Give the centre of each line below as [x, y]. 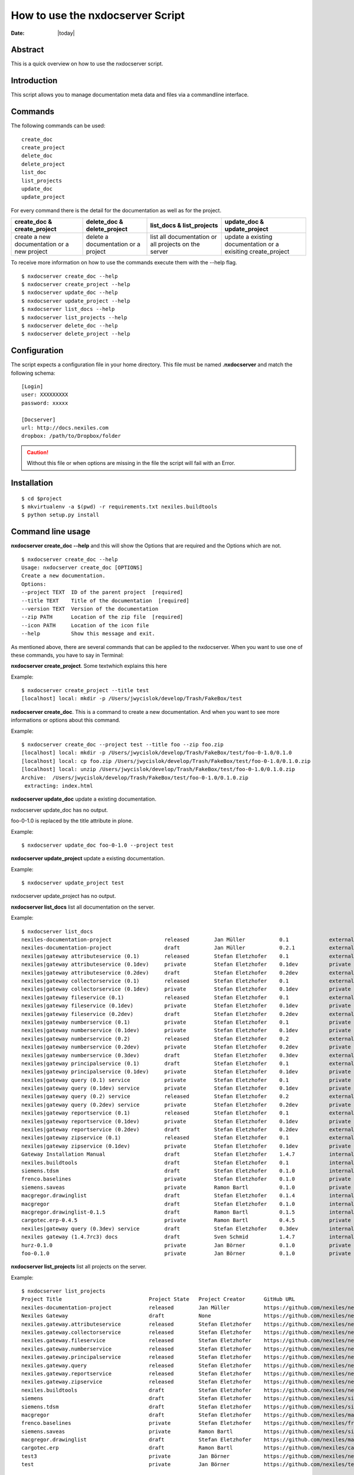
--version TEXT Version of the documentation [90, 609]
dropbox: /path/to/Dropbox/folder [71, 436]
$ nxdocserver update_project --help [76, 301]
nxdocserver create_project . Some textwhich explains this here [89, 666]
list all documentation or [184, 237]
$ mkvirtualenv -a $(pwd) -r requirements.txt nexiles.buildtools [119, 507]
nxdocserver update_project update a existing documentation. [88, 858]
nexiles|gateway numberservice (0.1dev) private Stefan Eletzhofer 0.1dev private [186, 1030]
